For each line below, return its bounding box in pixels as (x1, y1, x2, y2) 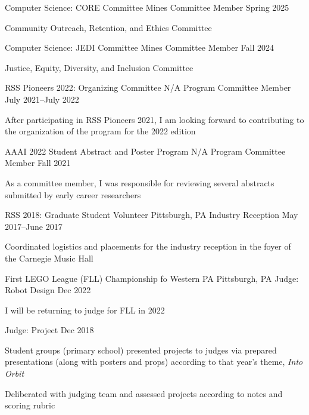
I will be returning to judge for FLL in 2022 (5, 303, 165, 316)
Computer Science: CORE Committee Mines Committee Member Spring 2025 (5, 1, 289, 13)
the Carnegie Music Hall (5, 251, 93, 264)
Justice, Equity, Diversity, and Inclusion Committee (5, 61, 193, 73)
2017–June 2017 (5, 220, 63, 232)
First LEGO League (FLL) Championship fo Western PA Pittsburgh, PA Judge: (5, 272, 299, 284)
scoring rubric (5, 399, 55, 411)
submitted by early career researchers (5, 188, 141, 201)
